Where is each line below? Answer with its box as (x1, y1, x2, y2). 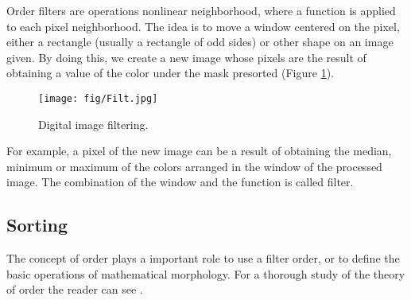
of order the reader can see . (6, 281, 143, 298)
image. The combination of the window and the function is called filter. (6, 173, 354, 190)
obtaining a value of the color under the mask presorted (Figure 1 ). (6, 64, 335, 81)
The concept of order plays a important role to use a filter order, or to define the (6, 250, 400, 267)
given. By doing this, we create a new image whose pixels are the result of (6, 49, 366, 65)
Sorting (6, 212, 68, 237)
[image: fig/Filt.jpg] (38, 92, 158, 104)
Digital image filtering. (38, 115, 149, 132)
